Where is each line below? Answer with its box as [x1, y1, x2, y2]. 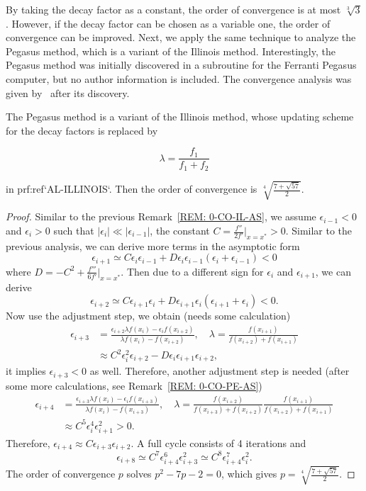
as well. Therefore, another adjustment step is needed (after [89, 363, 350, 378]
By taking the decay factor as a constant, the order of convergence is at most [6, 2, 341, 16]
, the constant [150, 223, 210, 237]
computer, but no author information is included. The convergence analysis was [6, 71, 352, 86]
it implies [6, 363, 46, 378]
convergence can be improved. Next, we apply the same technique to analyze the [6, 30, 356, 45]
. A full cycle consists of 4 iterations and [131, 435, 306, 450]
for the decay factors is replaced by [6, 123, 158, 137]
